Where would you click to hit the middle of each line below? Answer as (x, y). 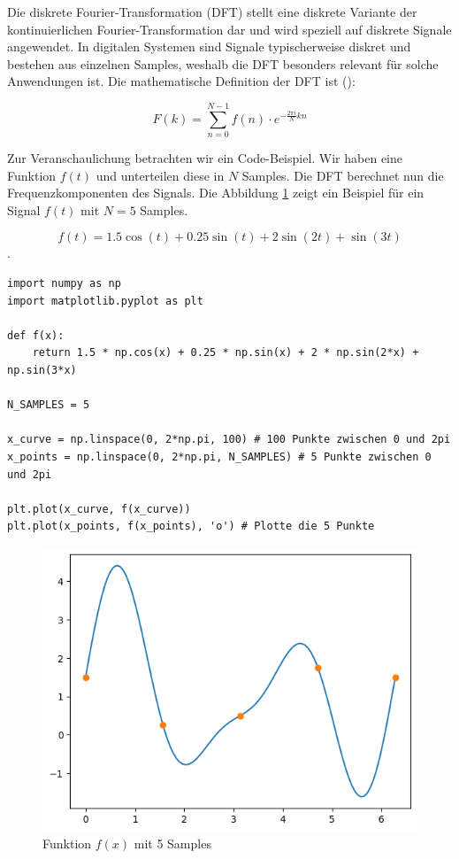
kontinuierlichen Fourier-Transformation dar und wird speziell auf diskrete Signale (229, 29)
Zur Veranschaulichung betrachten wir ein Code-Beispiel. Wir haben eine (205, 158)
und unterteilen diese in (160, 175)
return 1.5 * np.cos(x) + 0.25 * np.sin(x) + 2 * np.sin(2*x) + (226, 353)
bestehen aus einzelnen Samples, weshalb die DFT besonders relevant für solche (223, 63)
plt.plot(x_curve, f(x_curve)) (99, 509)
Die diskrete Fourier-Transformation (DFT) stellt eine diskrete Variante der (212, 12)
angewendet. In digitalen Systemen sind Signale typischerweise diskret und (209, 46)
